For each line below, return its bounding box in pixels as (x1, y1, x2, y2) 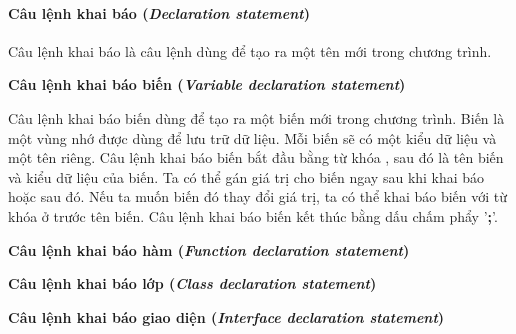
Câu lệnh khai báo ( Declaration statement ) (8, 2, 310, 23)
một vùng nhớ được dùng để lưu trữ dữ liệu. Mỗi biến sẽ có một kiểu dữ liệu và (8, 127, 497, 148)
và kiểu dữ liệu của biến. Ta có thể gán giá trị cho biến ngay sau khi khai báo (8, 166, 485, 187)
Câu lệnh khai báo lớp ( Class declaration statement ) (8, 273, 377, 294)
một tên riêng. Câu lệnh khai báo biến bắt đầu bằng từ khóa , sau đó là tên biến (8, 147, 504, 168)
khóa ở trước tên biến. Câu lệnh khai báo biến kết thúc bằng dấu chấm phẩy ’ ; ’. (8, 205, 498, 226)
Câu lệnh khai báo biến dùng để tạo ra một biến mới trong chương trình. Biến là (8, 107, 505, 128)
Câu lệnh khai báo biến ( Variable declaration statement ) (8, 74, 406, 95)
